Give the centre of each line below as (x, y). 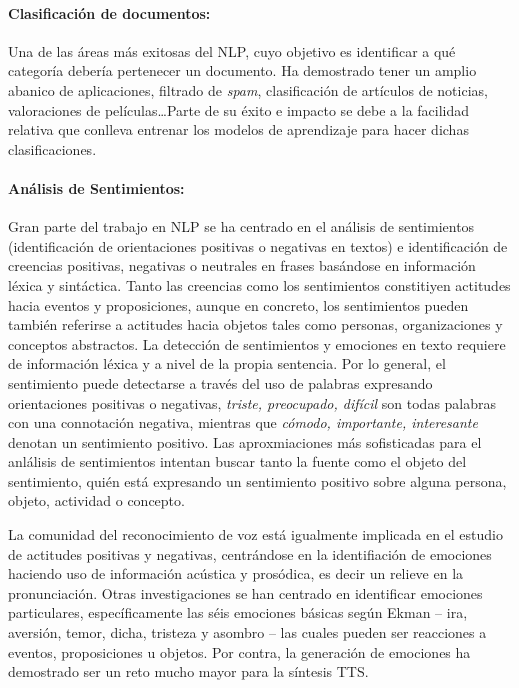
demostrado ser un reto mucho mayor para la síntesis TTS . (188, 671)
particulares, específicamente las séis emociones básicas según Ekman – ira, (238, 612)
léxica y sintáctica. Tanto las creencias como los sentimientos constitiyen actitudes (259, 284)
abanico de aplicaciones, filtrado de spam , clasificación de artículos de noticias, (248, 89)
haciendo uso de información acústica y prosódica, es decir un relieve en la (236, 573)
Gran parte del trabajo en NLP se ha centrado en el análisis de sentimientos (241, 226)
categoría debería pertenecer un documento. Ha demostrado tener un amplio (242, 70)
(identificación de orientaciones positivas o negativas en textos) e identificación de (258, 245)
